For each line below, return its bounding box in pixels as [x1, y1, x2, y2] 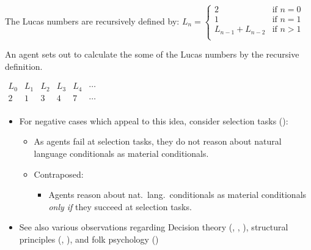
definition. [5, 59, 43, 72]
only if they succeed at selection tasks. [48, 200, 192, 213]
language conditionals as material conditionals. [34, 147, 209, 160]
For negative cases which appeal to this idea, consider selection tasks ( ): [19, 114, 288, 127]
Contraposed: [34, 167, 84, 180]
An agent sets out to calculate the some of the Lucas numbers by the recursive [5, 48, 299, 61]
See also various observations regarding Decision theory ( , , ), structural [19, 221, 288, 233]
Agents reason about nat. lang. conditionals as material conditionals [48, 188, 307, 201]
